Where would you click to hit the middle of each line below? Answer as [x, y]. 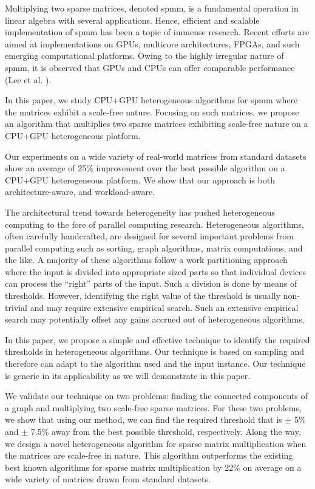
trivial [16, 307]
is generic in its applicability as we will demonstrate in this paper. [128, 375]
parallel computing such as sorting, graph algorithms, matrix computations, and [154, 248]
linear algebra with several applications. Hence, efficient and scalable [132, 20]
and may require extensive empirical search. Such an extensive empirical [164, 307]
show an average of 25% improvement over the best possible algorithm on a [145, 168]
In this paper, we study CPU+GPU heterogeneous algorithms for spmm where [151, 100]
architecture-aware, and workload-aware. [80, 192]
